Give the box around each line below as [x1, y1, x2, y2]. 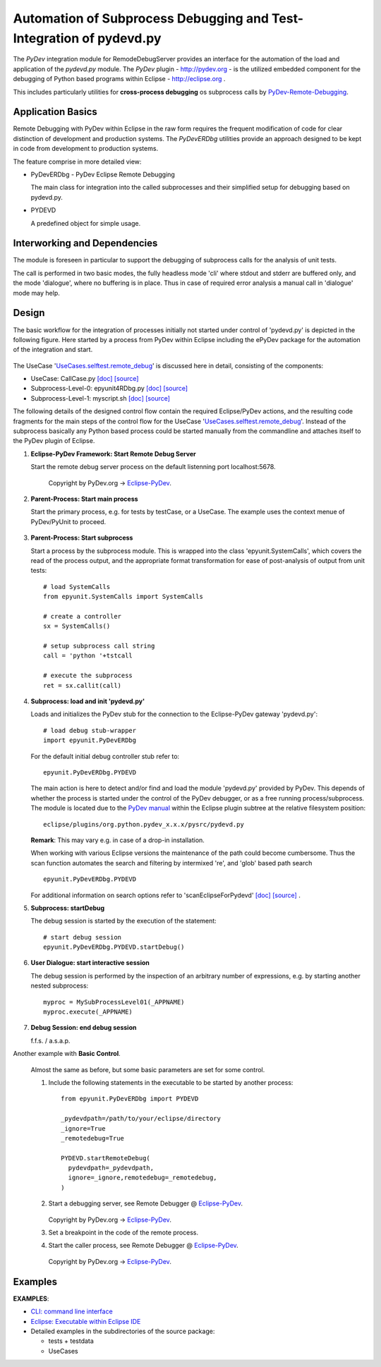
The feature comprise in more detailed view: [13, 157, 142, 166]
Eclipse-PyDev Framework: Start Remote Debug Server [30, 449, 197, 458]
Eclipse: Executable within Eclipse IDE [30, 1317, 141, 1325]
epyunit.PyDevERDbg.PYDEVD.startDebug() [43, 943, 185, 952]
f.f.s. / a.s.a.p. [30, 1036, 71, 1045]
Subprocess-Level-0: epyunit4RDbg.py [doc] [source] [30, 384, 188, 393]
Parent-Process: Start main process [30, 494, 138, 503]
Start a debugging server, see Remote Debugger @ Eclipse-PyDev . [48, 1199, 243, 1208]
